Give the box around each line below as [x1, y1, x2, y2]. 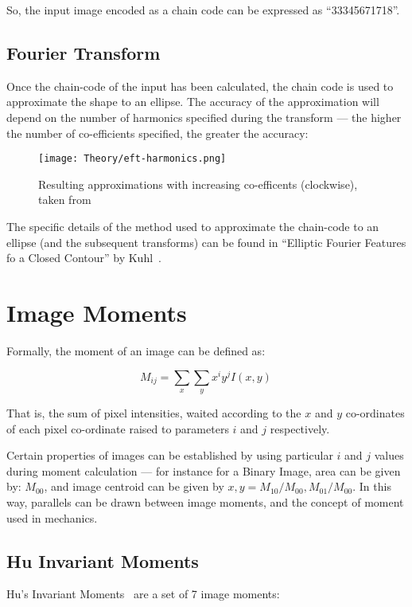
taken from [38, 191, 91, 208]
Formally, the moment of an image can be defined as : [6, 342, 266, 358]
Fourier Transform [6, 40, 161, 65]
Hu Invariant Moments [6, 548, 199, 573]
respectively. [270, 420, 330, 437]
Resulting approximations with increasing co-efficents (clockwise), [38, 175, 358, 192]
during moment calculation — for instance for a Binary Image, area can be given [6, 462, 401, 479]
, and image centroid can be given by [44, 478, 224, 495]
